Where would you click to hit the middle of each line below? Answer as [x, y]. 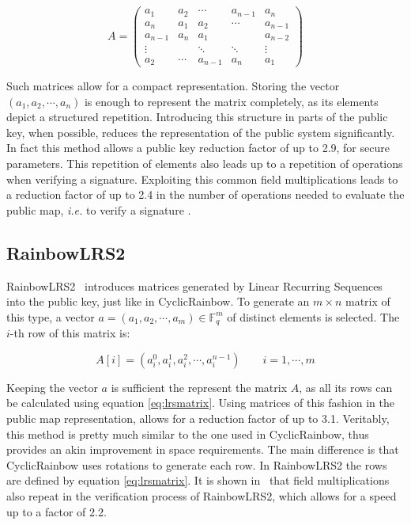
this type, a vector [51, 316]
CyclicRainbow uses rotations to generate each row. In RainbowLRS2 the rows [197, 464]
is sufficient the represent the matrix [199, 387]
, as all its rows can [346, 387]
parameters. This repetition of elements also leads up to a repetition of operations [205, 163]
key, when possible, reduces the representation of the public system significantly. [201, 132]
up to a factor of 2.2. [57, 511]
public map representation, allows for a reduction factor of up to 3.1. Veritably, [198, 418]
